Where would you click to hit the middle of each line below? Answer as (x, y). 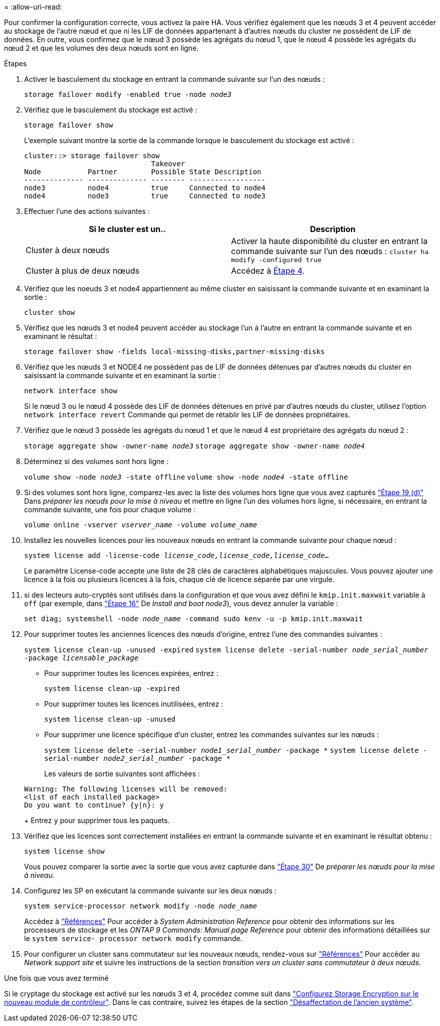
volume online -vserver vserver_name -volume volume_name (141, 525)
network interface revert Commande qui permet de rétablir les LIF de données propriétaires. (187, 415)
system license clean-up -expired (112, 689)
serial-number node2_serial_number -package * (137, 758)
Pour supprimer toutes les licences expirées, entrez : (131, 673)
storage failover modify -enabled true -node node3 (128, 94)
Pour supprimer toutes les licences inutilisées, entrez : (134, 704)
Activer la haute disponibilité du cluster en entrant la (329, 241)
